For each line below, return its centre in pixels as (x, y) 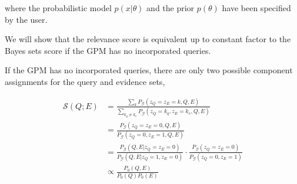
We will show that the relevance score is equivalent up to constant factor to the (148, 39)
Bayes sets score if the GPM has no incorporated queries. (108, 50)
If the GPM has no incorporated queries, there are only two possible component (149, 70)
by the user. (26, 19)
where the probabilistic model (58, 8)
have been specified (256, 8)
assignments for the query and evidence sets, (85, 81)
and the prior (171, 8)
